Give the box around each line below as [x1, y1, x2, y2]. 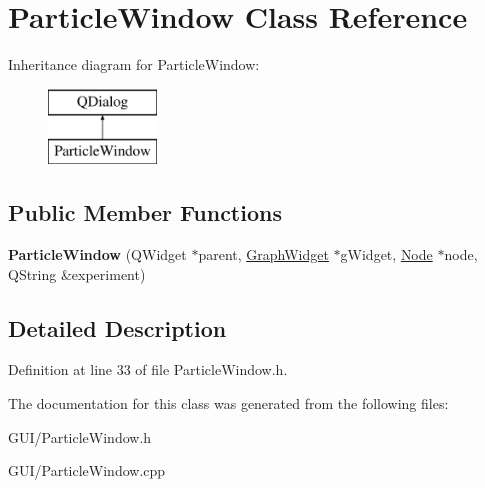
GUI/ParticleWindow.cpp [8, 460, 166, 481]
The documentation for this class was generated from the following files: [8, 393, 449, 414]
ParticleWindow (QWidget [8, 244, 187, 265]
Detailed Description [8, 312, 227, 343]
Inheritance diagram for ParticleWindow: [8, 54, 260, 75]
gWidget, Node [340, 244, 433, 265]
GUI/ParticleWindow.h [8, 426, 152, 447]
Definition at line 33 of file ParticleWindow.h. [8, 359, 288, 380]
